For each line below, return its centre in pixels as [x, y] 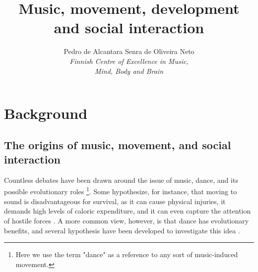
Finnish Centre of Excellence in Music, [129, 61]
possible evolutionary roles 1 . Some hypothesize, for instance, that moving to [121, 191]
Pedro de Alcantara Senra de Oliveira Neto [129, 51]
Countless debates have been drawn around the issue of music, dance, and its [121, 180]
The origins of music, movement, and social [118, 144]
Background [46, 113]
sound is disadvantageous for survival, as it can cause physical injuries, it [115, 201]
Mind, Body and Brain [129, 71]
